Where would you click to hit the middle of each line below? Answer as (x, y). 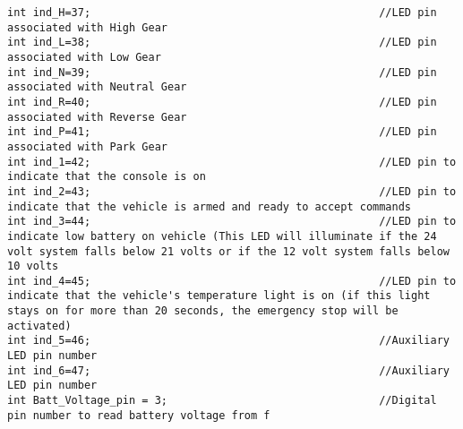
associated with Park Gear (87, 146)
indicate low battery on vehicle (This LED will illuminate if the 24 (222, 236)
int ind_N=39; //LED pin (222, 72)
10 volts (33, 266)
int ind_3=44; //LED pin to (232, 222)
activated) (39, 326)
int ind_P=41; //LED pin (222, 132)
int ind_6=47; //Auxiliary (228, 370)
